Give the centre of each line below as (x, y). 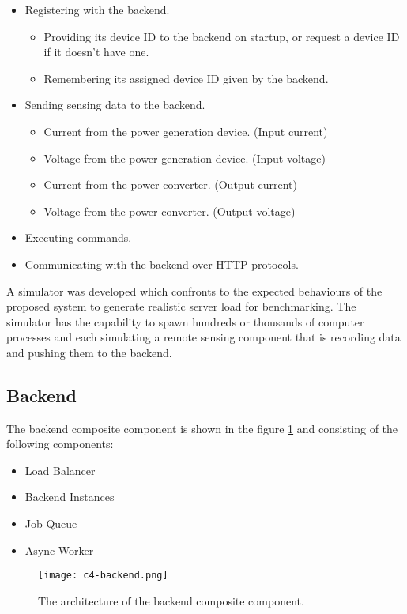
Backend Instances (70, 497)
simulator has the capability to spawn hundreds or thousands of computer (185, 321)
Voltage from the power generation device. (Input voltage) (185, 158)
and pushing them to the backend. (89, 352)
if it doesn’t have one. (96, 52)
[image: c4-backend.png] (103, 576)
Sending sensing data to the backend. (115, 105)
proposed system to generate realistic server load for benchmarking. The (181, 306)
